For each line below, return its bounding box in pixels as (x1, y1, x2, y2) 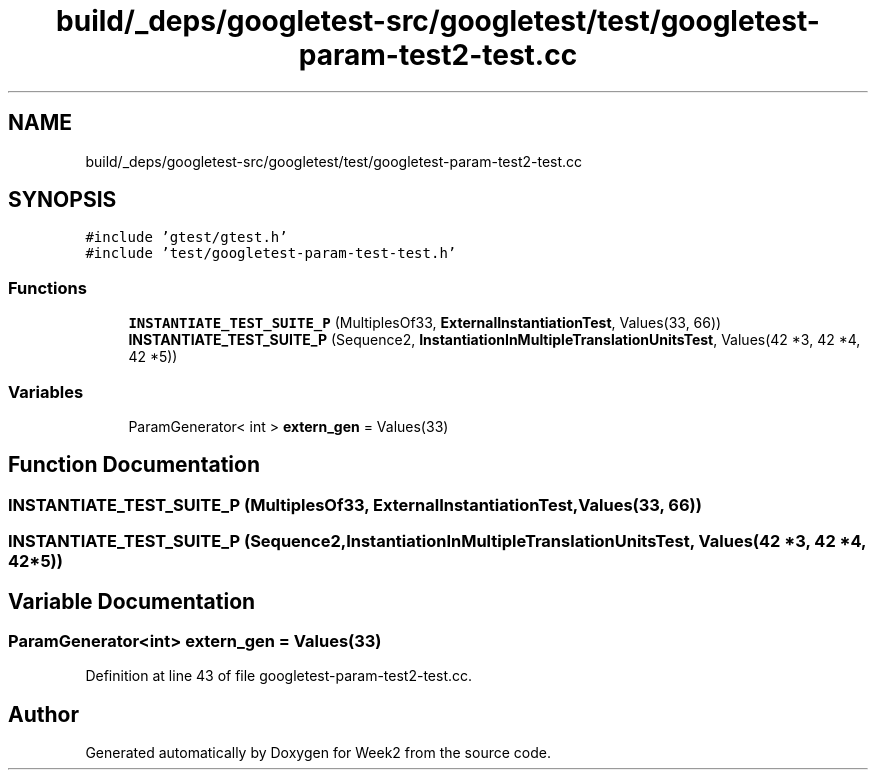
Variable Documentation (8, 588, 256, 614)
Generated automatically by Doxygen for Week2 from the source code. (85, 744, 551, 762)
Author (8, 701, 79, 727)
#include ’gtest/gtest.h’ (85, 229, 288, 246)
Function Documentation (8, 452, 260, 478)
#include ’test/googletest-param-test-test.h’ (85, 245, 457, 262)
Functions (8, 277, 87, 298)
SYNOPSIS (8, 187, 117, 213)
